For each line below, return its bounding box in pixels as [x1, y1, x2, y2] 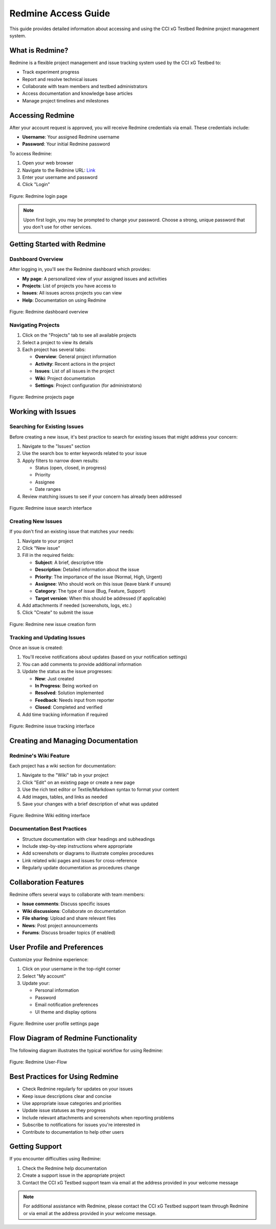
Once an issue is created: [9, 644, 63, 651]
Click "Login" [22, 181, 51, 188]
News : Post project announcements [22, 922, 98, 928]
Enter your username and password [22, 174, 98, 180]
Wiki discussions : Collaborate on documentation [22, 908, 126, 914]
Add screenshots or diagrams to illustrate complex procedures [22, 850, 154, 857]
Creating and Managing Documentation [9, 736, 138, 745]
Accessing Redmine [9, 111, 75, 120]
